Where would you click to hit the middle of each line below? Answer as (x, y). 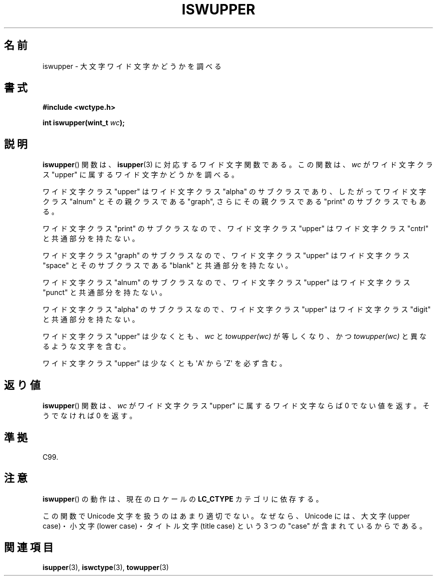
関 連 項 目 (29, 548)
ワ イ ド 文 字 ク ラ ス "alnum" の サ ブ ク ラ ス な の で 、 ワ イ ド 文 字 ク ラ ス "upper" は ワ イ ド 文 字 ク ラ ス (226, 283)
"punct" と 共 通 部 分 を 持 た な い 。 (105, 292)
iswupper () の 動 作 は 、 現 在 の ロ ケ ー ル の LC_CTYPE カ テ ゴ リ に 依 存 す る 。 (183, 499)
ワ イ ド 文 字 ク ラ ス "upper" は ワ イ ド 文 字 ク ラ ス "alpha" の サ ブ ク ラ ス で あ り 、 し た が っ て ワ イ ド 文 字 (234, 192)
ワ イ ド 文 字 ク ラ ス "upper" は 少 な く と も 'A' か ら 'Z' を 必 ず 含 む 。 (164, 363)
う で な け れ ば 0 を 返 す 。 (90, 416)
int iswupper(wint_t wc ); (84, 123)
